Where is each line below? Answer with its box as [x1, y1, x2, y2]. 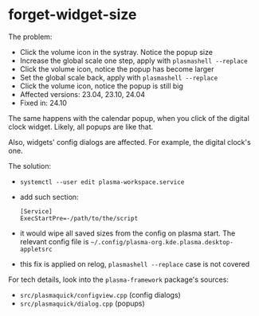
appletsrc [19, 245, 53, 253]
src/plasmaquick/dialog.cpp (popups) [19, 298, 145, 308]
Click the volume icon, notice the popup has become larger [19, 64, 214, 73]
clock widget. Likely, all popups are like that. [8, 122, 154, 131]
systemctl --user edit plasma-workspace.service [19, 178, 185, 186]
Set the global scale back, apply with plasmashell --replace [19, 72, 218, 82]
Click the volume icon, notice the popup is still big [19, 81, 183, 91]
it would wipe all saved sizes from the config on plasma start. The [19, 228, 236, 238]
